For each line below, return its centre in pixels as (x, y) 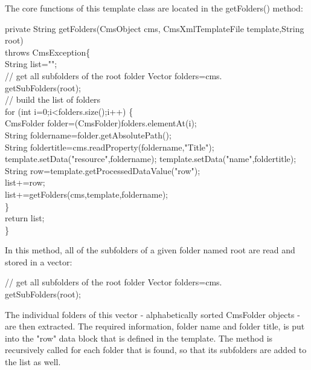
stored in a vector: (39, 261)
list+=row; (25, 182)
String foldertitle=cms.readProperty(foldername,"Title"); (110, 147)
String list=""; (31, 64)
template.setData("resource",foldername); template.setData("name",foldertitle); (151, 159)
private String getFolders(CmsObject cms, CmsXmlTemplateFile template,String (155, 28)
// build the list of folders (53, 99)
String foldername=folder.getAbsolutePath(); (88, 135)
